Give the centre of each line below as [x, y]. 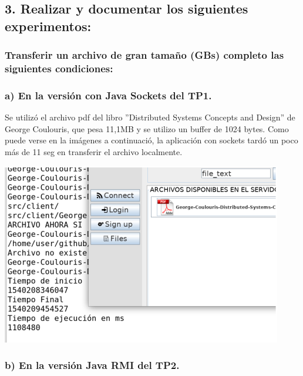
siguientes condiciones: [59, 68]
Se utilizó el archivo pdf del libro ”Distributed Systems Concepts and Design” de [150, 117]
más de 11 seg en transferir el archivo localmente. [94, 151]
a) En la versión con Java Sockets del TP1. [108, 95]
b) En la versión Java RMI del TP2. [92, 365]
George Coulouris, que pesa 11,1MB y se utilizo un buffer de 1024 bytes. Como [147, 128]
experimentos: [48, 26]
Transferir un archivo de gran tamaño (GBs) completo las [144, 55]
